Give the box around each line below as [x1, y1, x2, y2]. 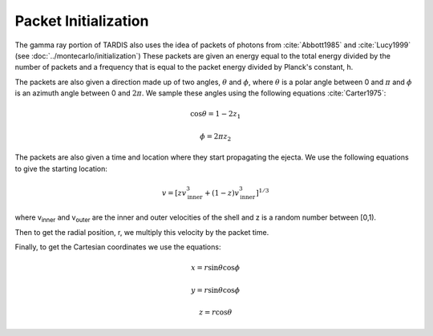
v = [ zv [161, 188, 187, 197]
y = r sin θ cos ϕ [191, 285, 241, 294]
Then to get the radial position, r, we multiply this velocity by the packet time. [14, 227, 269, 237]
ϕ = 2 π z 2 [200, 132, 232, 143]
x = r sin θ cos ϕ [191, 263, 241, 273]
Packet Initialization [14, 12, 149, 30]
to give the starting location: [14, 164, 108, 173]
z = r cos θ [199, 308, 233, 317]
